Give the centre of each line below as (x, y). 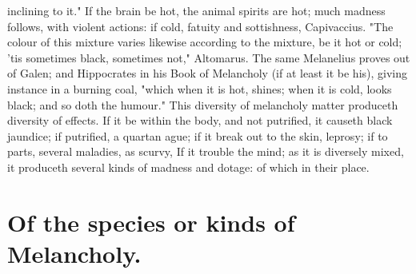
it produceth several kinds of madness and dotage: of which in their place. (188, 167)
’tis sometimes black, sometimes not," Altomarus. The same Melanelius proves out (209, 57)
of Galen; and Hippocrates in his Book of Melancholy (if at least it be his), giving (208, 73)
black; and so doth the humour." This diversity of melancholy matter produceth (203, 104)
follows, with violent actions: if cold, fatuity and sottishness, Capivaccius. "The (200, 26)
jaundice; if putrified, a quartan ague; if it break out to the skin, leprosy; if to (198, 135)
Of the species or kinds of (151, 222)
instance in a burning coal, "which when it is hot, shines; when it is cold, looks (200, 88)
